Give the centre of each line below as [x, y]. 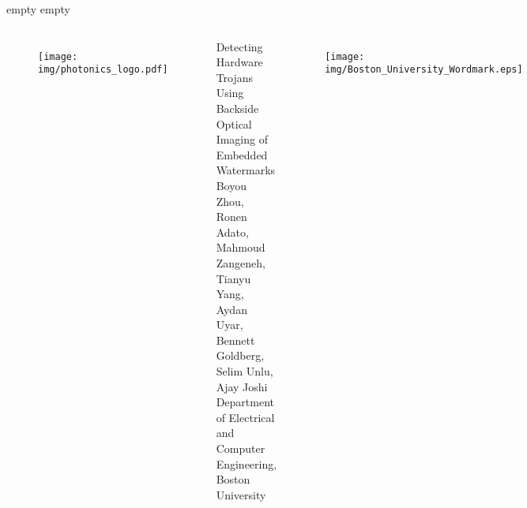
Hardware [239, 62]
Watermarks [246, 170]
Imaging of [242, 139]
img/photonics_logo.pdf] [103, 70]
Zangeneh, [241, 262]
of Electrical [245, 417]
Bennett [235, 340]
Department [245, 402]
